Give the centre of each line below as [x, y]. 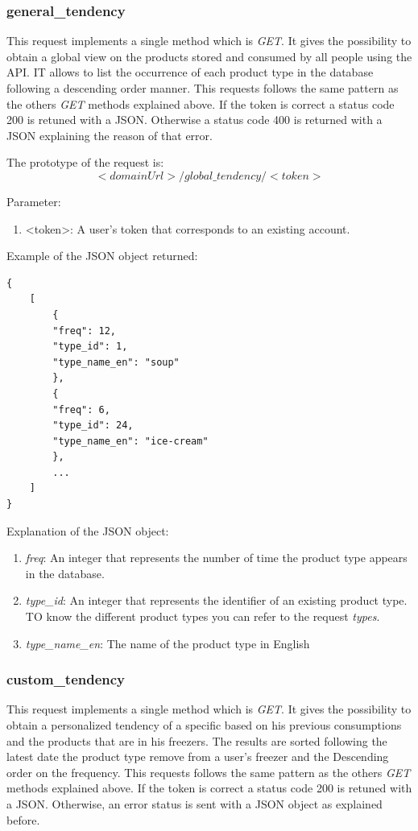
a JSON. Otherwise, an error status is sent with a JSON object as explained [195, 804]
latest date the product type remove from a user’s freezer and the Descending [198, 757]
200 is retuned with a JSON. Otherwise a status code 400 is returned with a [195, 120]
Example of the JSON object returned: [102, 256]
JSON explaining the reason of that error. [110, 135]
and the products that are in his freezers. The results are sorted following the [197, 740]
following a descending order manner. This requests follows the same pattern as [203, 88]
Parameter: [34, 201]
